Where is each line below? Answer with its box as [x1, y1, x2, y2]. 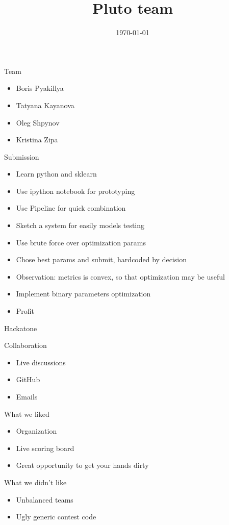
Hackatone [4, 322, 37, 333]
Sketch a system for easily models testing [16, 220, 145, 231]
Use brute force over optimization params [16, 237, 146, 247]
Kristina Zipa [16, 134, 58, 145]
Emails [16, 391, 38, 402]
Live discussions [16, 357, 66, 367]
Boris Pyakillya [16, 83, 64, 93]
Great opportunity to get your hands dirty [16, 460, 149, 470]
